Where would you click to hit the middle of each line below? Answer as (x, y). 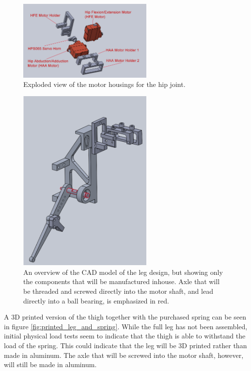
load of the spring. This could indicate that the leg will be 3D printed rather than (125, 345)
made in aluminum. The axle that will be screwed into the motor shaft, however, (124, 355)
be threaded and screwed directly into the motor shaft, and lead (118, 291)
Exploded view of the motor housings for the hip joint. (104, 84)
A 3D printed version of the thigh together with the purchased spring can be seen (125, 317)
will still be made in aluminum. (50, 364)
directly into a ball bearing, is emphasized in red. (96, 300)
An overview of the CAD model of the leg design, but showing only (123, 272)
